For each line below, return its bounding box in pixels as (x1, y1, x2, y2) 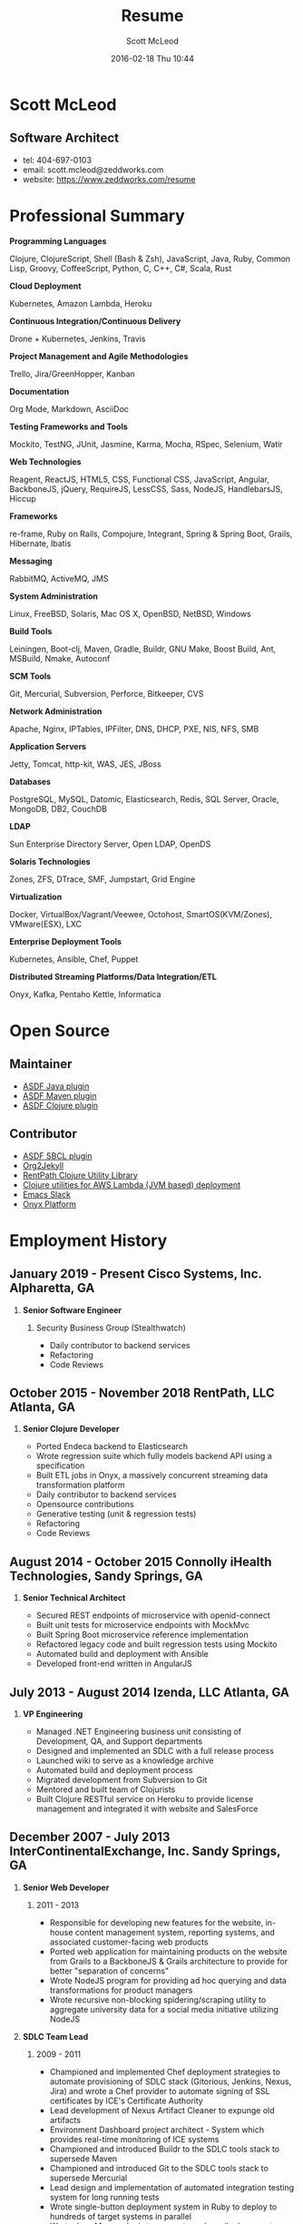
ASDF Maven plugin (22, 1090, 97, 1101)
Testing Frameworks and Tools (9, 421, 129, 432)
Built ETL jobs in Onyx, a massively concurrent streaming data (35, 1470, 269, 1481)
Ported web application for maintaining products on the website (49, 1945, 288, 1956)
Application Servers (9, 740, 87, 751)
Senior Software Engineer (22, 1304, 122, 1316)
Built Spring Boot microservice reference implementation (35, 1630, 249, 1641)
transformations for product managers (49, 1984, 193, 1995)
